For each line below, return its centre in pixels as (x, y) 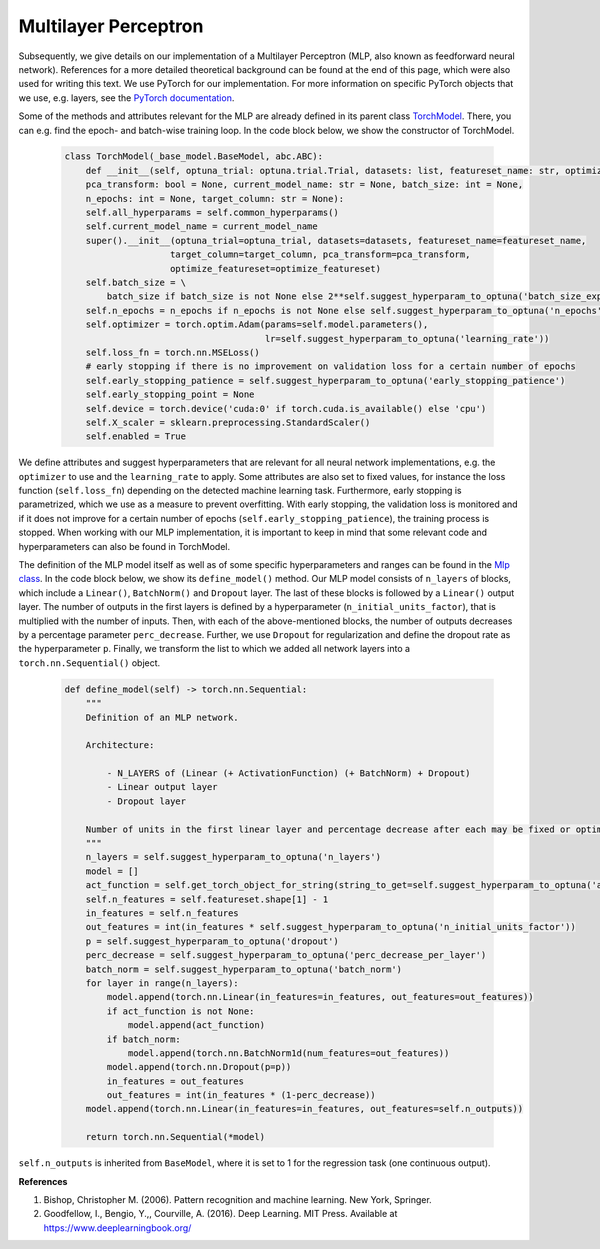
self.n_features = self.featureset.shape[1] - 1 (207, 899)
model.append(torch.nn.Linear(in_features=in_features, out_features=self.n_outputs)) (304, 1109)
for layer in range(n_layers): (162, 983)
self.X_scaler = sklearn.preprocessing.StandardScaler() (228, 422)
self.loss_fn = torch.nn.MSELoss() (172, 352)
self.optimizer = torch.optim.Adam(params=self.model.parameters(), (257, 324)
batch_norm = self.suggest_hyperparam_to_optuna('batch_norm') (244, 969)
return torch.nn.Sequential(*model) (175, 1137)
